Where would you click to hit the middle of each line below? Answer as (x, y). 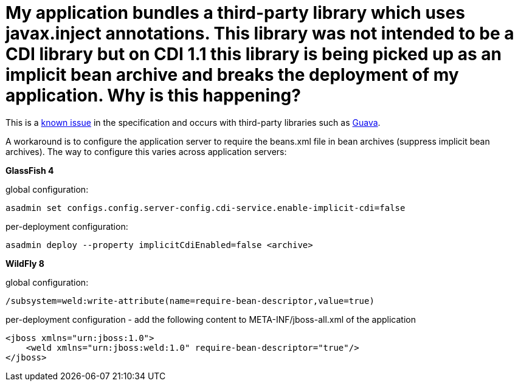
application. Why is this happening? (153, 95)
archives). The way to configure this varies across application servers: (146, 151)
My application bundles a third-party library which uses (235, 13)
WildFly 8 (25, 263)
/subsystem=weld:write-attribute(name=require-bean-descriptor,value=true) (190, 301)
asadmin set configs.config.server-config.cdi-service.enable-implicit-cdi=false (205, 208)
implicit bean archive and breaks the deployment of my (232, 75)
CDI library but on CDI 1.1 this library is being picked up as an (254, 54)
